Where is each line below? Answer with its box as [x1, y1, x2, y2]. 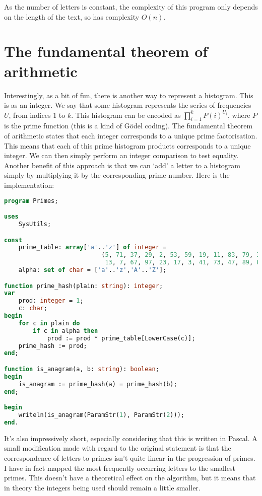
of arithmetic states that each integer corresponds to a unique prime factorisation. [4, 130, 257, 141]
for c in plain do [18, 319, 80, 327]
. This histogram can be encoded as [71, 109, 181, 120]
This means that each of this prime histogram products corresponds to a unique [4, 140, 251, 151]
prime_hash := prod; [18, 342, 87, 349]
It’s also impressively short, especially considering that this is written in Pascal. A [4, 433, 257, 443]
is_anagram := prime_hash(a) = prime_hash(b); [18, 380, 177, 388]
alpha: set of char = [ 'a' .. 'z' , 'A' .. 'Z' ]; [18, 266, 167, 274]
